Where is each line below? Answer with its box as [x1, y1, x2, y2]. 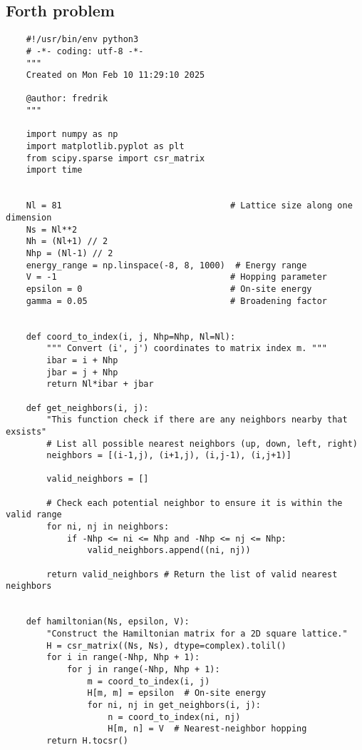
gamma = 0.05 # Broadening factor [26, 295, 328, 306]
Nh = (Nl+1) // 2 [26, 236, 108, 247]
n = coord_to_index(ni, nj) [108, 711, 241, 722]
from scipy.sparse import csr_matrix [26, 153, 205, 163]
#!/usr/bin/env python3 [26, 34, 139, 45]
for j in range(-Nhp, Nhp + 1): [66, 664, 220, 674]
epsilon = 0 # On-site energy [26, 283, 312, 294]
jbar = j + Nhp [46, 367, 118, 377]
